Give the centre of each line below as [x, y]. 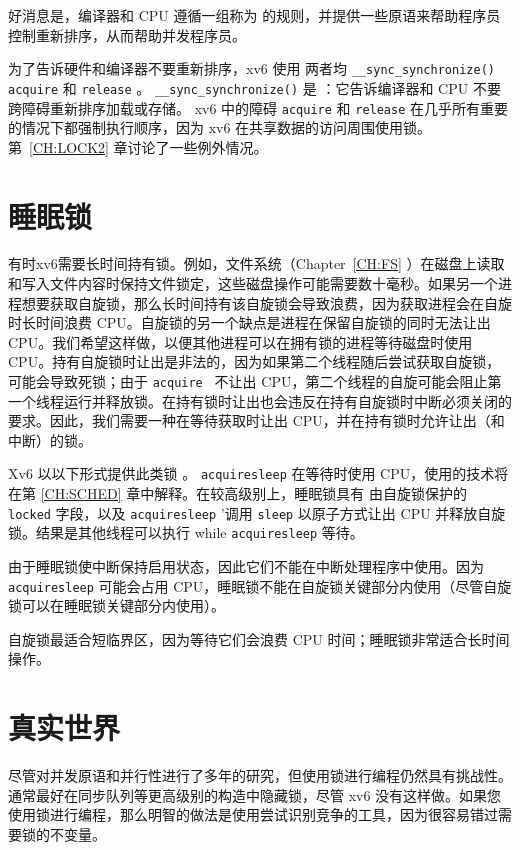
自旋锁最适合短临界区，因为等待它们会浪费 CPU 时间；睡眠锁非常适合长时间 [259, 638]
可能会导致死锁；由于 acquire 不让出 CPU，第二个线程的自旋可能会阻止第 [255, 381]
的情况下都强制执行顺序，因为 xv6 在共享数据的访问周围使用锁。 [220, 127]
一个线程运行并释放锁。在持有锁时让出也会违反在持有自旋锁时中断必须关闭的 [260, 400]
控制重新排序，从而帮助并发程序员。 [127, 34]
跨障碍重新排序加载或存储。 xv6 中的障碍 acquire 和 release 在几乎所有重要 [258, 107]
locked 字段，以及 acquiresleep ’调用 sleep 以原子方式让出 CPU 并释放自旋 [257, 512]
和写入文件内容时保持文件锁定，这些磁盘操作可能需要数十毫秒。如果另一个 [253, 283]
